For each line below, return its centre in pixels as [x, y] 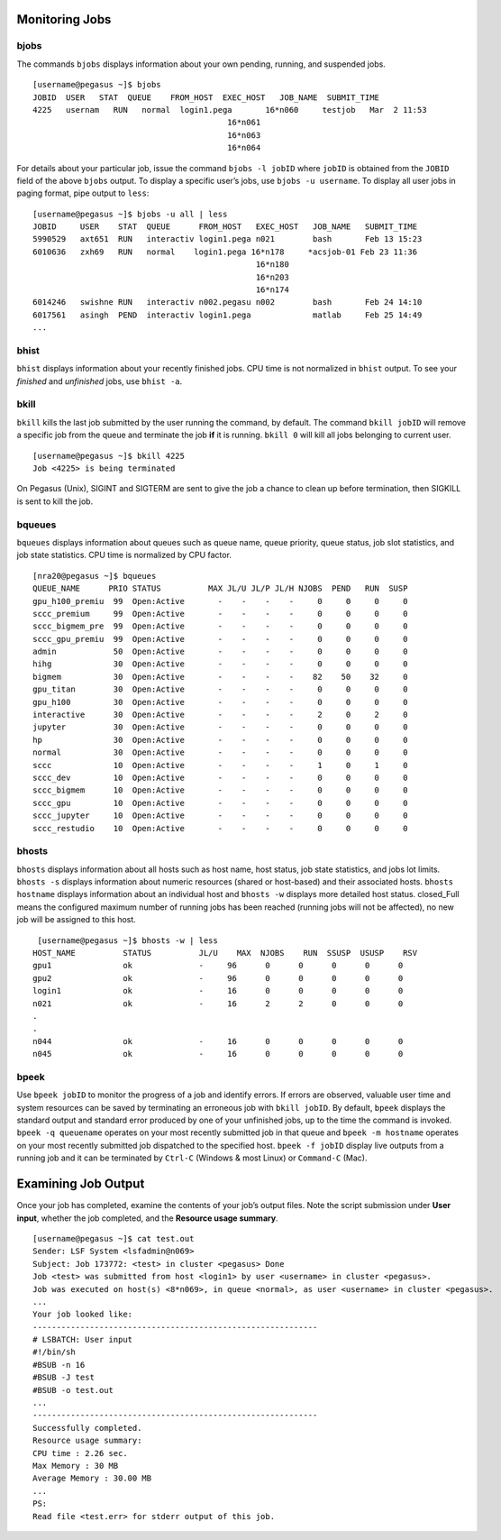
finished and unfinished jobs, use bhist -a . [100, 381]
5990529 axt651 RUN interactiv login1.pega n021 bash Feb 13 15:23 [228, 239]
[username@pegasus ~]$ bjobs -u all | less [130, 214]
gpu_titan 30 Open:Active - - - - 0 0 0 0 [220, 689]
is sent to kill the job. [55, 501]
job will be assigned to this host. [77, 920]
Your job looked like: [83, 1315]
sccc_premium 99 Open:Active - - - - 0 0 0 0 [220, 614]
